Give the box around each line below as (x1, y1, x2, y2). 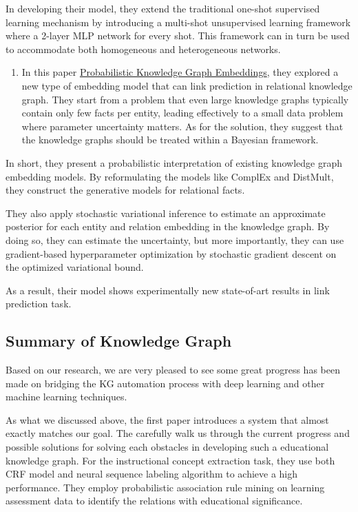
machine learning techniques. (6, 389, 127, 404)
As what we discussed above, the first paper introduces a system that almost (6, 412, 329, 427)
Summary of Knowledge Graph (6, 330, 232, 351)
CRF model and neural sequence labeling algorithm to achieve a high (6, 467, 298, 481)
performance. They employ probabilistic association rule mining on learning (6, 480, 325, 494)
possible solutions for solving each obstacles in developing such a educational (6, 440, 329, 454)
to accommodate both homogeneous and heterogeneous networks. (6, 41, 281, 56)
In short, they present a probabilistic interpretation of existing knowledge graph (6, 155, 343, 170)
